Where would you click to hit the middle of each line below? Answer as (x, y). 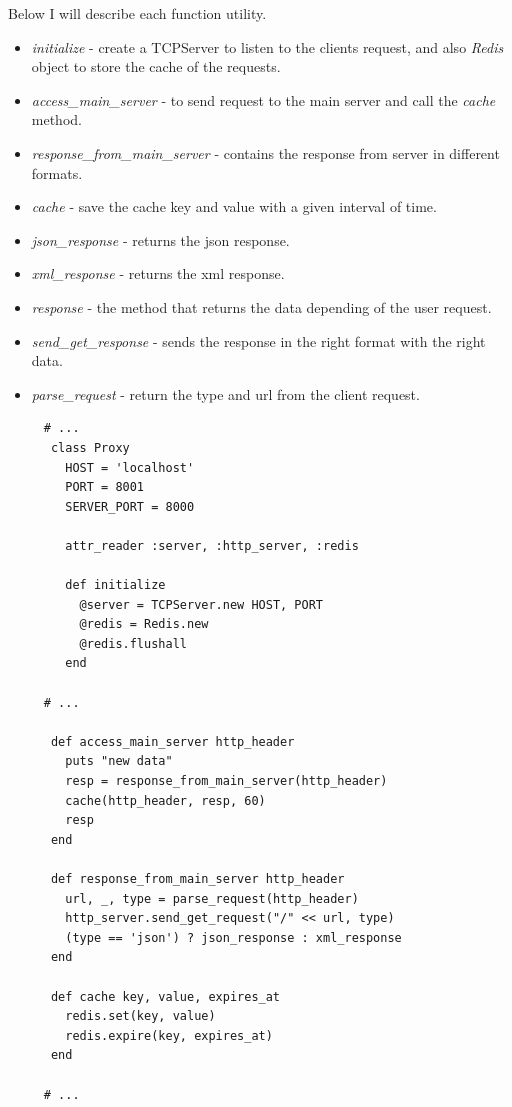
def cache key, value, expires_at (165, 996)
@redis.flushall (133, 643)
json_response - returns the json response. (160, 239)
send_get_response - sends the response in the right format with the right (258, 340)
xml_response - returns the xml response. (158, 273)
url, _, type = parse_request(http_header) (212, 898)
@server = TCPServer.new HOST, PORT (201, 604)
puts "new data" (119, 761)
